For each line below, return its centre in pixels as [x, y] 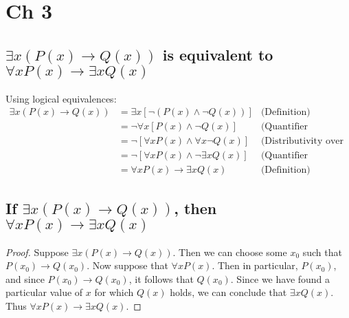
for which [114, 292]
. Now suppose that [127, 265]
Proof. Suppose [37, 252]
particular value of [44, 292]
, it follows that [161, 278]
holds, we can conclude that [228, 292]
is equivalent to [218, 54]
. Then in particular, [255, 265]
